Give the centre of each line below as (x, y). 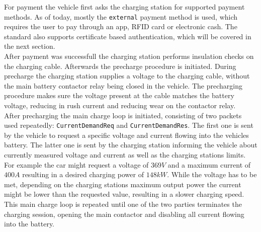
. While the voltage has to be (212, 174)
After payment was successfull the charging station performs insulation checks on (129, 56)
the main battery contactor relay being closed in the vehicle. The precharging (123, 85)
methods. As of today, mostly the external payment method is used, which (121, 16)
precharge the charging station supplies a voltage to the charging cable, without (127, 76)
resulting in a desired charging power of (83, 174)
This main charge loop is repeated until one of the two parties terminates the (123, 204)
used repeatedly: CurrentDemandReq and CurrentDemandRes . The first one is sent (129, 125)
